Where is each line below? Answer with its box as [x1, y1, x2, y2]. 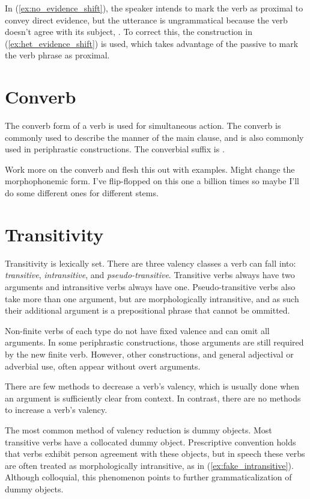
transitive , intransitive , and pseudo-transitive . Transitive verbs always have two [5, 268, 295, 281]
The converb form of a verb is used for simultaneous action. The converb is [5, 119, 281, 132]
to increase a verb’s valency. [5, 403, 108, 416]
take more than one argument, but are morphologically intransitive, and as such [5, 292, 299, 305]
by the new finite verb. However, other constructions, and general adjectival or [5, 347, 294, 360]
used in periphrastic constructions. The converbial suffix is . [5, 143, 225, 155]
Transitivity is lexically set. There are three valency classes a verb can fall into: [5, 256, 296, 269]
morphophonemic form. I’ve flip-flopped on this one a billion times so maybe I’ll [5, 175, 299, 187]
